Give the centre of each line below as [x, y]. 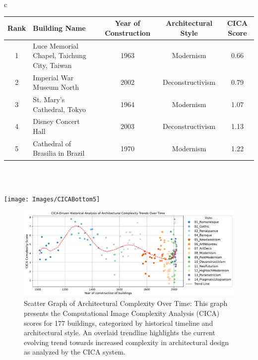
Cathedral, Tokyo [59, 109]
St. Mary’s [49, 99]
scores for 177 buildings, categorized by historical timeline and [119, 323]
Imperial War [53, 77]
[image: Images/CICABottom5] [52, 199]
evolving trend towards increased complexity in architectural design [127, 342]
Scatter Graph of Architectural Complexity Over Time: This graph [126, 303]
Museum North [56, 87]
